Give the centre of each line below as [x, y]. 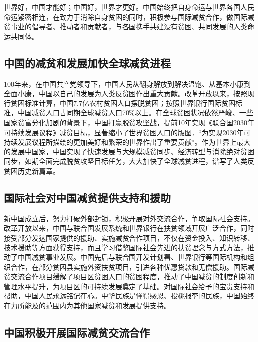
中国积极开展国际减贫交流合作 [77, 332]
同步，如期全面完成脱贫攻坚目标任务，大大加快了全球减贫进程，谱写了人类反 [129, 161]
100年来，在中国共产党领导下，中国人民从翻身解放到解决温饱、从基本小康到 [127, 83]
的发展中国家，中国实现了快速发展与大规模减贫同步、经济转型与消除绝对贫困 [129, 151]
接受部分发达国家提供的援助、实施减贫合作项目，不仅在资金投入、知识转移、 [129, 237]
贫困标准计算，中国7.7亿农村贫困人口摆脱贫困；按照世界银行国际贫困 [123, 103]
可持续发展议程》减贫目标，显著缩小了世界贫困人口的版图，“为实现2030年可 [127, 132]
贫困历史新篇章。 [32, 171]
